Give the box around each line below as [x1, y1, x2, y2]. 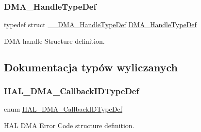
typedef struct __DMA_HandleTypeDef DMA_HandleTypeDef [4, 19, 197, 30]
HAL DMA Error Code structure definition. [4, 120, 134, 130]
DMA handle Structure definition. [4, 35, 105, 46]
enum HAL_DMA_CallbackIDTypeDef [4, 104, 122, 114]
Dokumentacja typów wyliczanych [4, 59, 178, 74]
